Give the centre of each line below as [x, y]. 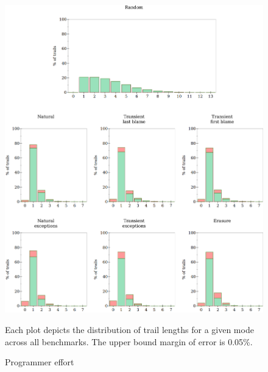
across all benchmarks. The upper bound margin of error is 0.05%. [129, 341]
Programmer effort [40, 362]
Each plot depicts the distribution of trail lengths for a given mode [129, 330]
